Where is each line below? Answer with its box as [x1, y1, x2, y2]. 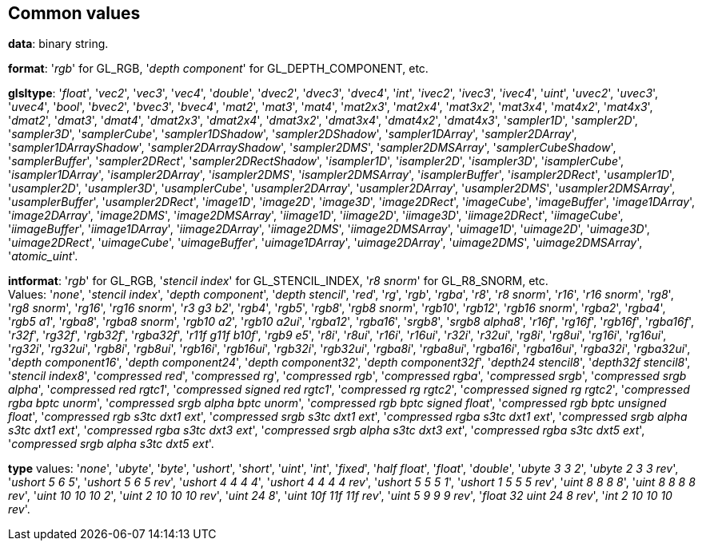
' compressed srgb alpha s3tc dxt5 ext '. [8, 437, 214, 451]
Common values [8, 3, 141, 23]
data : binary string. [8, 37, 109, 51]
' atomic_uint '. [8, 249, 78, 264]
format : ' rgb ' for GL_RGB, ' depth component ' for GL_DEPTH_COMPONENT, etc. [8, 61, 429, 76]
